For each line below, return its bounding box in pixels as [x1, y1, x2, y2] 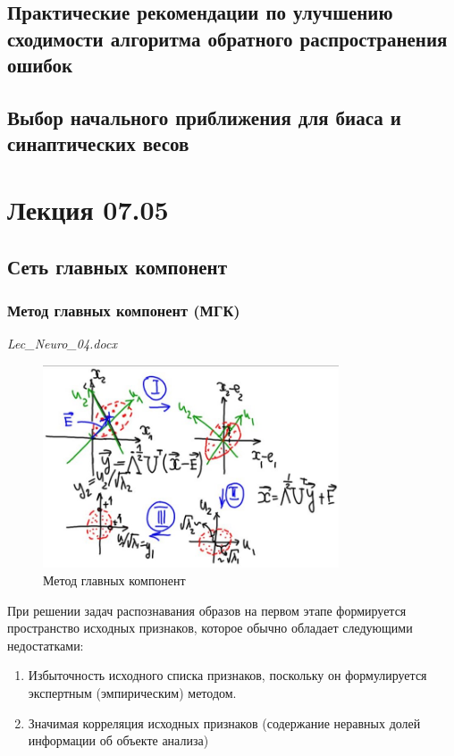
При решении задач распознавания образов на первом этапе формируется [7, 601, 407, 619]
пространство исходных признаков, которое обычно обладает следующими [7, 618, 413, 637]
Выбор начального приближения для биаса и [7, 103, 401, 130]
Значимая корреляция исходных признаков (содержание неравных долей [28, 713, 421, 732]
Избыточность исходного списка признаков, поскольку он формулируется [28, 666, 427, 685]
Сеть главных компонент [7, 252, 227, 280]
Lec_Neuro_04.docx [7, 334, 117, 353]
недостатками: [7, 635, 84, 654]
